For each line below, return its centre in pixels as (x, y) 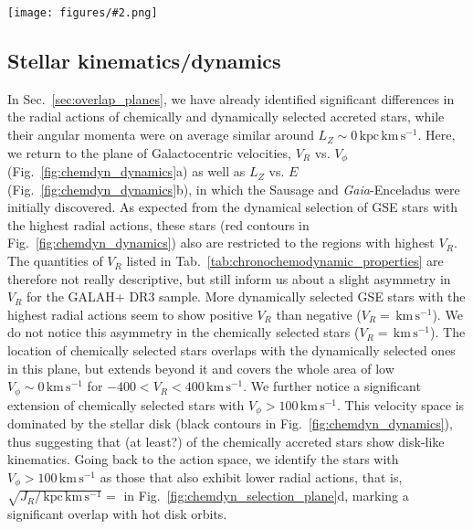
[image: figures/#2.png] (83, 13)
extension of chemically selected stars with (126, 404)
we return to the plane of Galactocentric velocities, (149, 152)
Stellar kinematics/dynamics (144, 61)
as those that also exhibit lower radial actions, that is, (251, 476)
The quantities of (55, 261)
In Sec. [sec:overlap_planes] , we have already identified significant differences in (231, 98)
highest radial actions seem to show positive (130, 314)
